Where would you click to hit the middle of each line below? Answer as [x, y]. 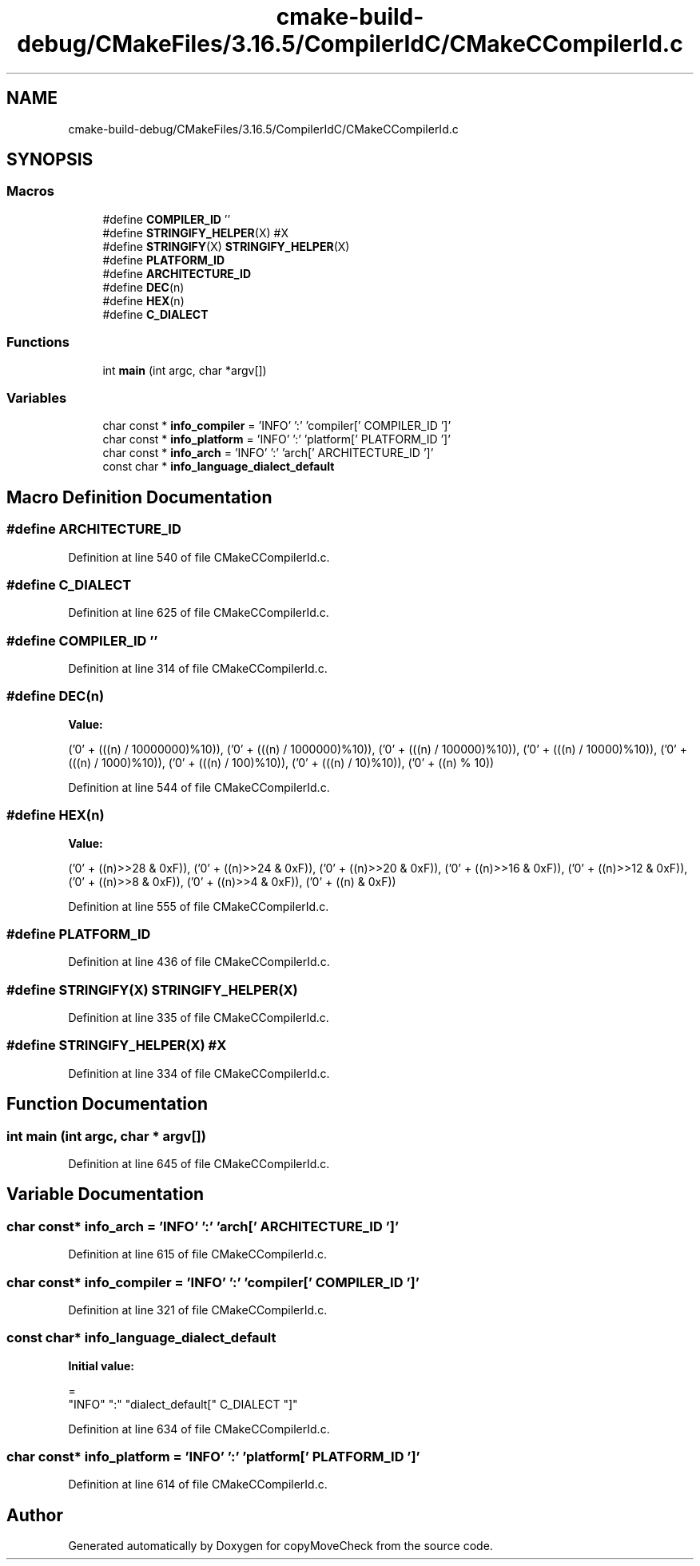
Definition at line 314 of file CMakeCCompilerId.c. [198, 669]
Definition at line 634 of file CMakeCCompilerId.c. [199, 1429]
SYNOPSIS [50, 160]
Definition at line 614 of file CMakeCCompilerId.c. [198, 1485]
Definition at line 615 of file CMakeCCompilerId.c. [197, 1254]
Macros [30, 191]
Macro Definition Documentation [139, 497]
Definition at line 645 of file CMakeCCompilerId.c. [199, 1164]
